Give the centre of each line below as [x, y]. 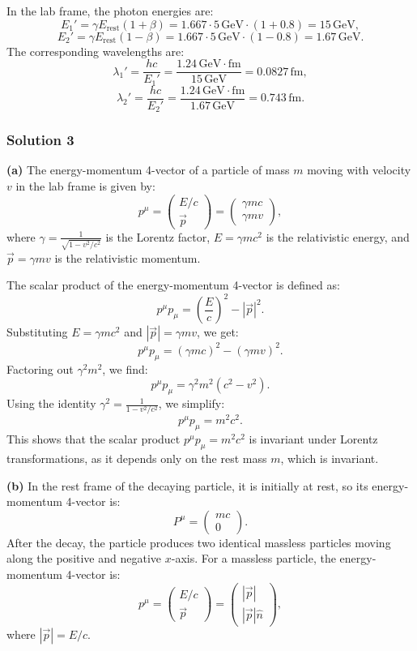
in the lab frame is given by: [85, 186]
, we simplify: [191, 403]
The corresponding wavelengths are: [96, 51]
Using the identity [51, 403]
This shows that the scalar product [94, 439]
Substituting [37, 332]
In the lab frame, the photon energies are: [110, 11]
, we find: [125, 368]
